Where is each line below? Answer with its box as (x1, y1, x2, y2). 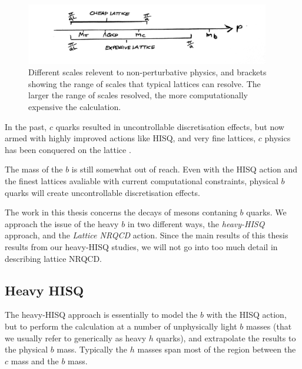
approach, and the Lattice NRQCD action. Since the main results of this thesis (5, 229, 288, 241)
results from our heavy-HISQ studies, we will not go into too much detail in (5, 241, 278, 252)
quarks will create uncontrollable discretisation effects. (5, 186, 200, 198)
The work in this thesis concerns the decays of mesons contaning (5, 206, 237, 218)
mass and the (11, 354, 59, 367)
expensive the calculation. (28, 101, 121, 113)
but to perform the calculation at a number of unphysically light (5, 320, 237, 332)
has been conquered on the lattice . (5, 143, 131, 155)
